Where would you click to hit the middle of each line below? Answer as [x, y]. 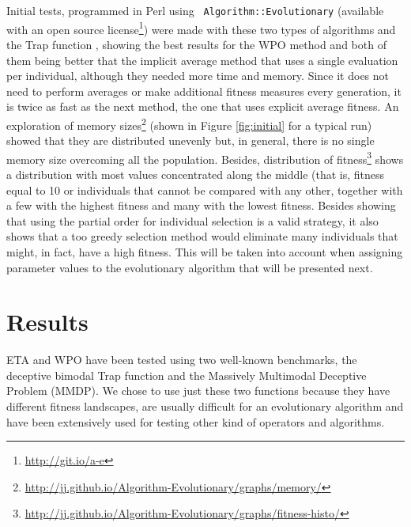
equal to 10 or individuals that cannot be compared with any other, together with [205, 190]
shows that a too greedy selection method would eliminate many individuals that [202, 236]
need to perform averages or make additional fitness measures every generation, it [204, 91]
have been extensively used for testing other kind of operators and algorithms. [196, 421]
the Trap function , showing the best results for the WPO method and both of [196, 44]
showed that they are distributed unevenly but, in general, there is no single [190, 140]
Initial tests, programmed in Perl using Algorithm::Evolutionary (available [195, 10]
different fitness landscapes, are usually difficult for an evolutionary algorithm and [205, 406]
